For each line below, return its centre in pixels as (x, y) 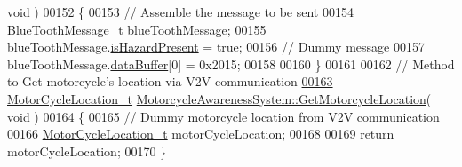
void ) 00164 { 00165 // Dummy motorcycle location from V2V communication (223, 116)
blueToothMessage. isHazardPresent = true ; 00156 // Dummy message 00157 (216, 47)
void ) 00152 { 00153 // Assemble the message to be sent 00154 (180, 12)
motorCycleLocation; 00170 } (87, 151)
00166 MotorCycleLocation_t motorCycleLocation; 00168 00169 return (201, 134)
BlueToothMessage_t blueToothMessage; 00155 (137, 29)
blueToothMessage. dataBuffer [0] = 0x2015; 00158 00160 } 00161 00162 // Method (231, 64)
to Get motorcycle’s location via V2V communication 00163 (170, 81)
